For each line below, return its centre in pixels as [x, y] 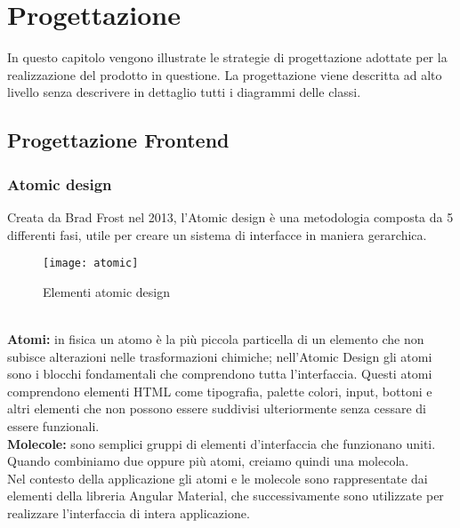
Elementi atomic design [106, 291]
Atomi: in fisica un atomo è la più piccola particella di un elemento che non [216, 338]
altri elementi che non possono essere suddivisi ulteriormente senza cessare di [217, 408]
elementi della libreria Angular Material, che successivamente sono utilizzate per [226, 496]
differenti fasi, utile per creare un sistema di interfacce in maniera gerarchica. [217, 234]
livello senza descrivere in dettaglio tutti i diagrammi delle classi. [184, 92]
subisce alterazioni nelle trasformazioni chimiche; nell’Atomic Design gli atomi [220, 356]
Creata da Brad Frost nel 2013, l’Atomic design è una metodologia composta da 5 [230, 216]
